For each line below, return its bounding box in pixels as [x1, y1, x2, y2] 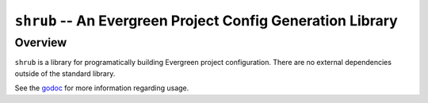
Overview [14, 36, 67, 50]
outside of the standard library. [14, 68, 116, 78]
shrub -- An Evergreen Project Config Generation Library [14, 12, 398, 29]
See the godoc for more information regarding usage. [14, 83, 189, 93]
